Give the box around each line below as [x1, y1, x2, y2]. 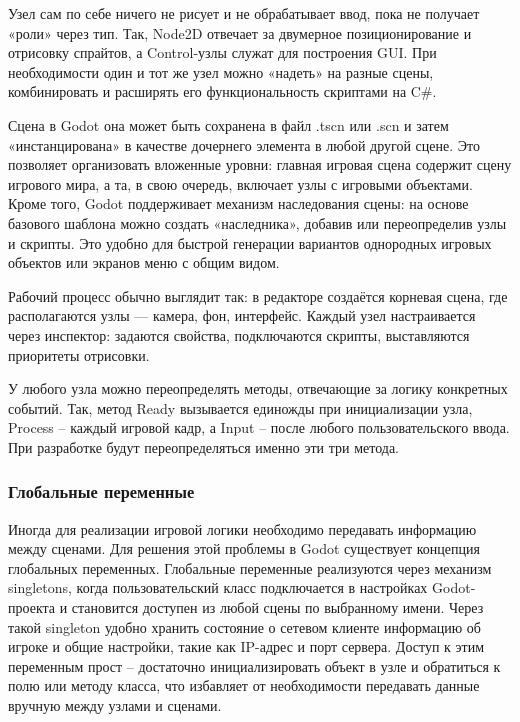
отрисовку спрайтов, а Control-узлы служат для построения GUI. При [8, 42, 437, 63]
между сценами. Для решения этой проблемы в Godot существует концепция [8, 538, 480, 559]
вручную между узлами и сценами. [8, 695, 222, 716]
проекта [8, 597, 55, 618]
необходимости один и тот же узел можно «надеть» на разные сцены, [8, 61, 434, 82]
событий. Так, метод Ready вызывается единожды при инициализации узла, [8, 397, 473, 418]
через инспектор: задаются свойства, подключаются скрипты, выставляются [8, 324, 470, 345]
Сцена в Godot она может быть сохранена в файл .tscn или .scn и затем [8, 114, 449, 135]
